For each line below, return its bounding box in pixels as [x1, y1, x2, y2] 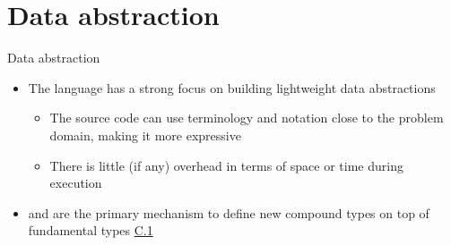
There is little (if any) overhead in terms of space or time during [49, 156, 403, 174]
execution [49, 173, 102, 192]
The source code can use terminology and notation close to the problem [49, 108, 444, 127]
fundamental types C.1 [28, 221, 153, 240]
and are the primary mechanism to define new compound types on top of [28, 203, 429, 222]
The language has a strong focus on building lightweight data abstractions [28, 78, 436, 97]
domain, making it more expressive [49, 125, 241, 144]
